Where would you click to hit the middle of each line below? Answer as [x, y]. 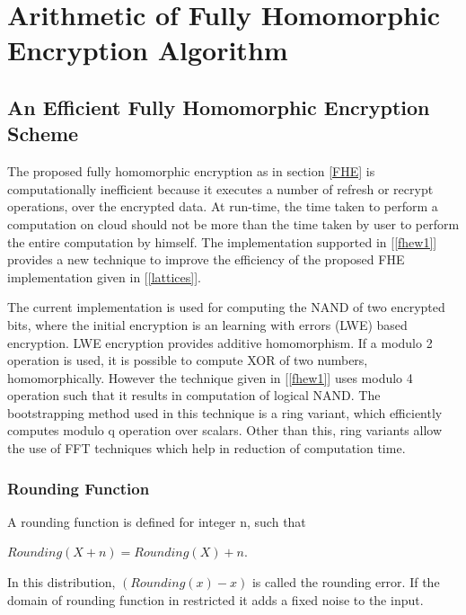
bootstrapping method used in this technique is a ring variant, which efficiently [225, 412]
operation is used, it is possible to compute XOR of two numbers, [188, 360]
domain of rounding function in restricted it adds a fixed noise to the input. [215, 599]
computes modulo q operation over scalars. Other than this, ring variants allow [225, 430]
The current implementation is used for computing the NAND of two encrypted [226, 307]
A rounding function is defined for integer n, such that [157, 521]
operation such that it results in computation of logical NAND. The [194, 395]
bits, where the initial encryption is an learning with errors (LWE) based [207, 324]
